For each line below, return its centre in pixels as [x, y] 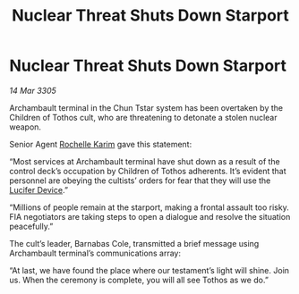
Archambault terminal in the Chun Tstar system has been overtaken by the [146, 107]
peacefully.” [31, 226]
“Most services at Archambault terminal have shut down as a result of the [145, 161]
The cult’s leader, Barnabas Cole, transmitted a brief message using [134, 243]
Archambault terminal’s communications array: [95, 253]
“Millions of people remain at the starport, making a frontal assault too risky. [149, 207]
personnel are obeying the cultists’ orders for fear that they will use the [140, 181]
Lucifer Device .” [39, 189]
